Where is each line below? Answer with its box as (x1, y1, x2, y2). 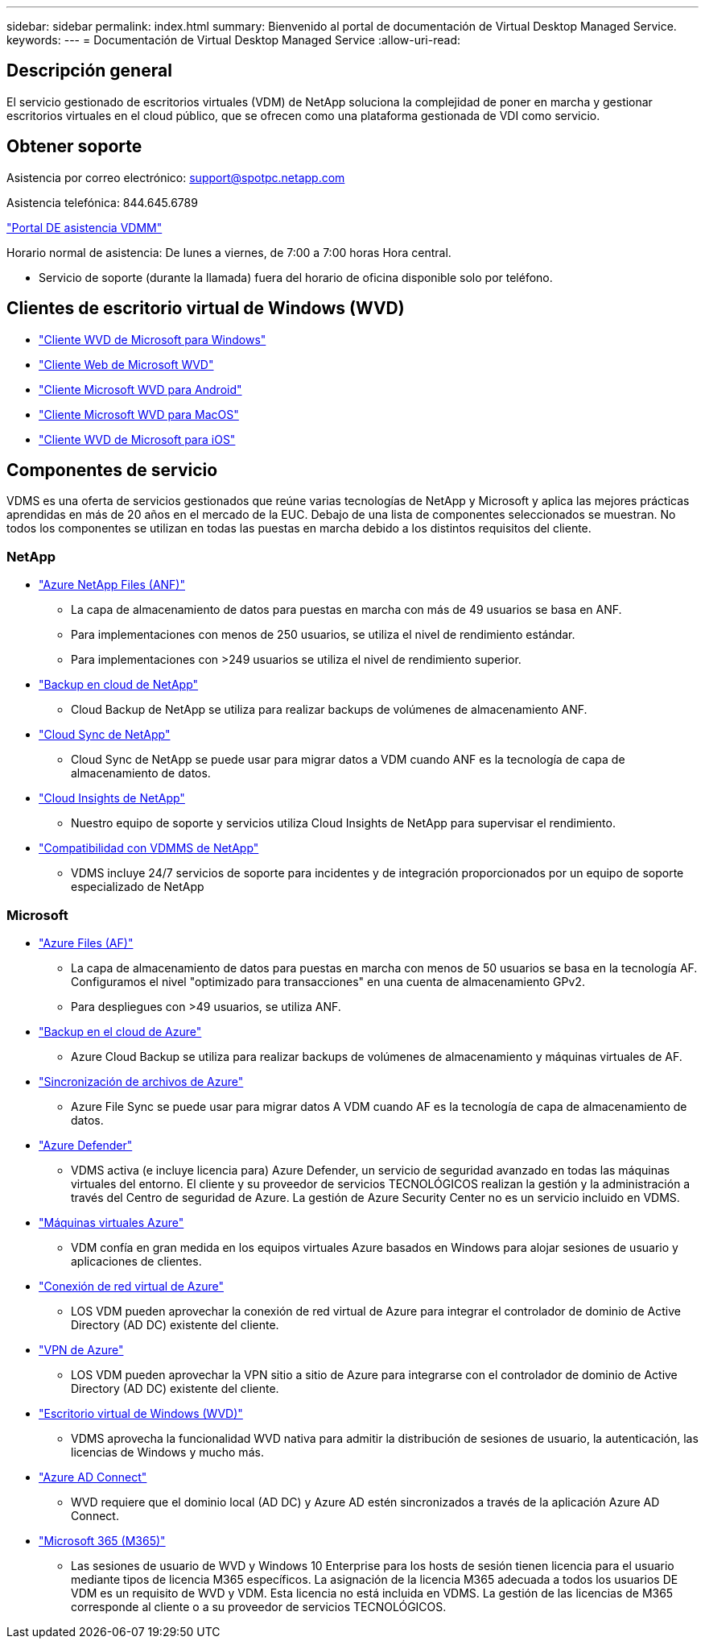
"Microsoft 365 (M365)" (39, 1533, 166, 1548)
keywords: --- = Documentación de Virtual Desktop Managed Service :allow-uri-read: (6, 33, 460, 47)
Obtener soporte (6, 136, 142, 157)
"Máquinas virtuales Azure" (39, 1215, 184, 1229)
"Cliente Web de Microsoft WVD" (39, 357, 214, 371)
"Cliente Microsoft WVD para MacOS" (39, 407, 239, 421)
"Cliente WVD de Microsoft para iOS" (39, 432, 236, 446)
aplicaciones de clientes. (71, 1253, 202, 1268)
